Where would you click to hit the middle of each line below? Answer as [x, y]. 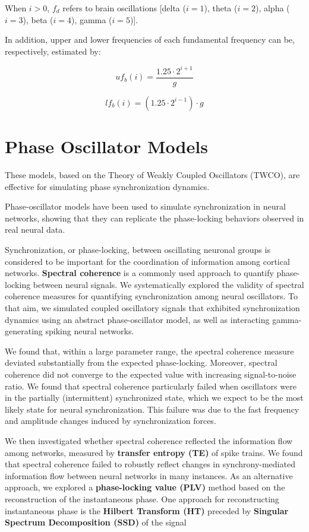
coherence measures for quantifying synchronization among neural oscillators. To [151, 296]
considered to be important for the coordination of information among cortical [147, 261]
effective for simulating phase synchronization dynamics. [107, 186]
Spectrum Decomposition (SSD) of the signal [96, 522]
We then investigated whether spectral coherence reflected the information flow [149, 440]
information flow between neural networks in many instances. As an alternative [149, 475]
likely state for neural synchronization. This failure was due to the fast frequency [152, 409]
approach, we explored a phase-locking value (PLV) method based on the [145, 487]
